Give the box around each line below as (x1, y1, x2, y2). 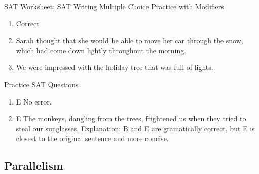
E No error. (16, 96, 52, 107)
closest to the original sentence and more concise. (16, 133, 169, 144)
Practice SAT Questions (4, 79, 79, 89)
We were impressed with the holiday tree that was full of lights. (16, 62, 213, 73)
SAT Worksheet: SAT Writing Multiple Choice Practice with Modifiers (4, 1, 224, 11)
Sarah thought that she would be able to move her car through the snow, (16, 35, 243, 46)
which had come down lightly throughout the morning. (16, 45, 187, 55)
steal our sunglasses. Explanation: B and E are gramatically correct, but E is (16, 123, 255, 133)
